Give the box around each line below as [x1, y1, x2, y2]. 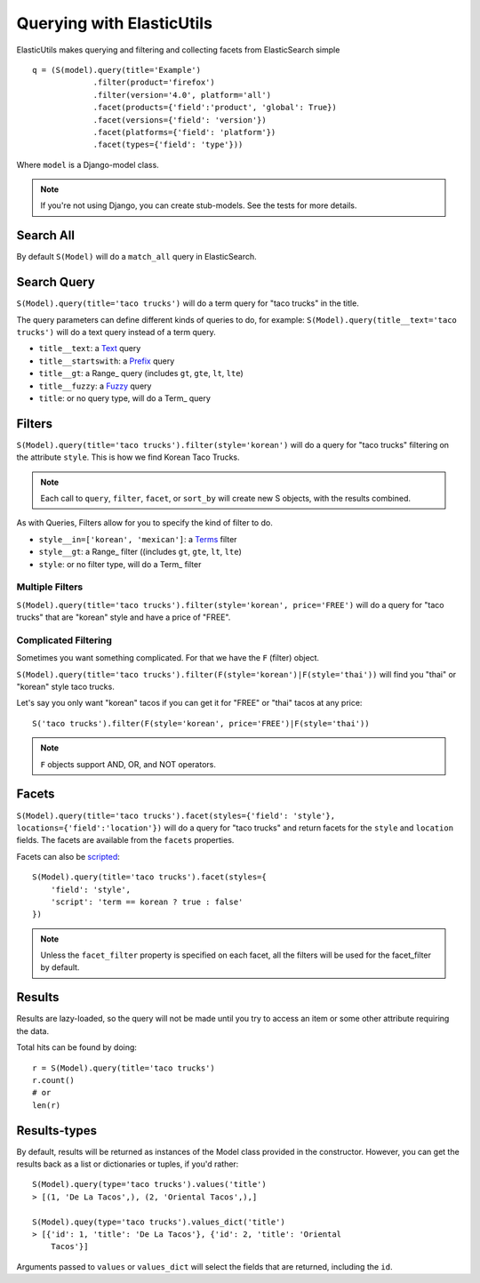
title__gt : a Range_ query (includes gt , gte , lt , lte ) [38, 368, 244, 379]
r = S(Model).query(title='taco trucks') [32, 1062, 215, 1073]
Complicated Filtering [16, 634, 113, 646]
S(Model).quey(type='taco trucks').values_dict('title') [32, 1216, 286, 1227]
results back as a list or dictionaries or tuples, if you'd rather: [16, 1159, 239, 1169]
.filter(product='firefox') [92, 77, 215, 88]
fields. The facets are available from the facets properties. [16, 835, 235, 846]
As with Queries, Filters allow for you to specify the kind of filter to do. [16, 517, 273, 528]
